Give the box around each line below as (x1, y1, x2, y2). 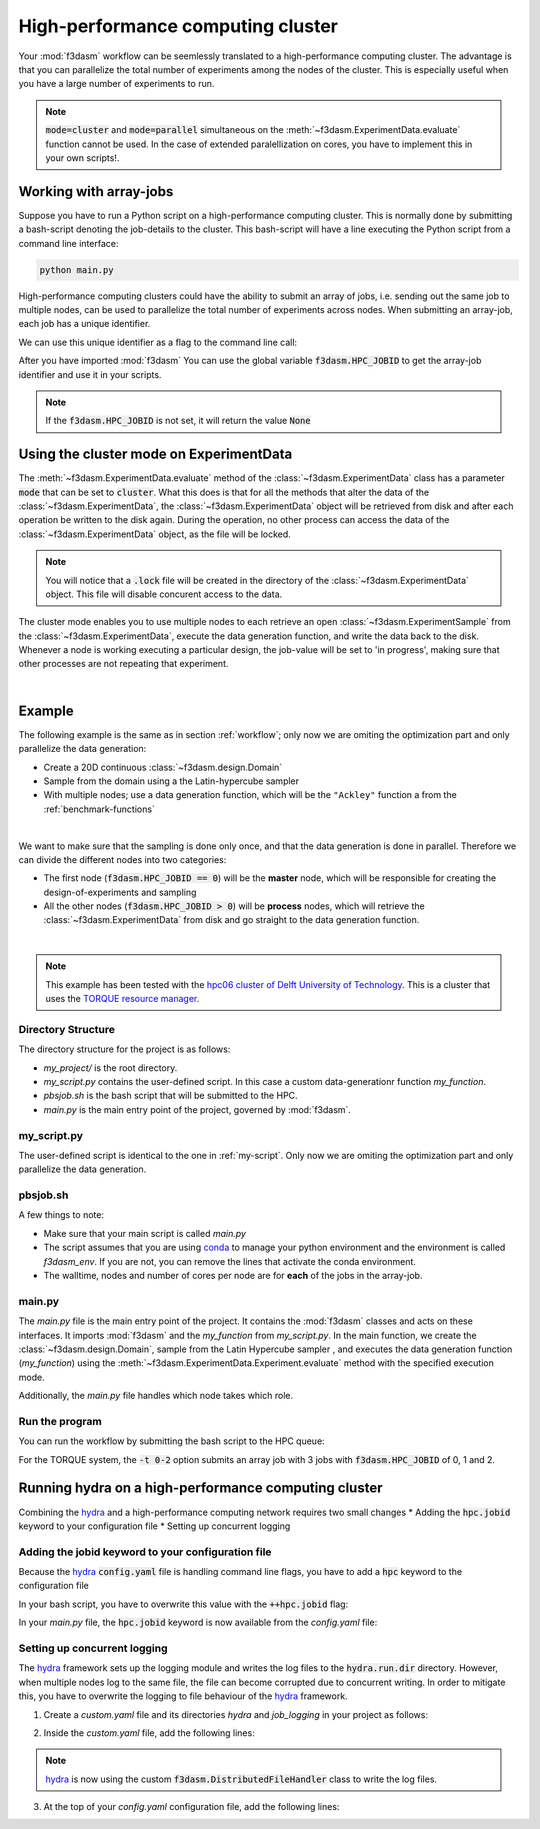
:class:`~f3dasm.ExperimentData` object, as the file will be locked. (18, 528, 292, 540)
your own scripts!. (45, 151, 120, 164)
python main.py (39, 264, 114, 275)
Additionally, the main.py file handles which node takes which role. (18, 1390, 294, 1402)
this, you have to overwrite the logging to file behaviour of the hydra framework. (18, 1690, 349, 1702)
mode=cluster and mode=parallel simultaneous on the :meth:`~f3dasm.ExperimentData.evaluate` (45, 124, 461, 136)
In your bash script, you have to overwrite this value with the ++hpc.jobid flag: (18, 1598, 349, 1610)
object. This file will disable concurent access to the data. (45, 588, 283, 600)
